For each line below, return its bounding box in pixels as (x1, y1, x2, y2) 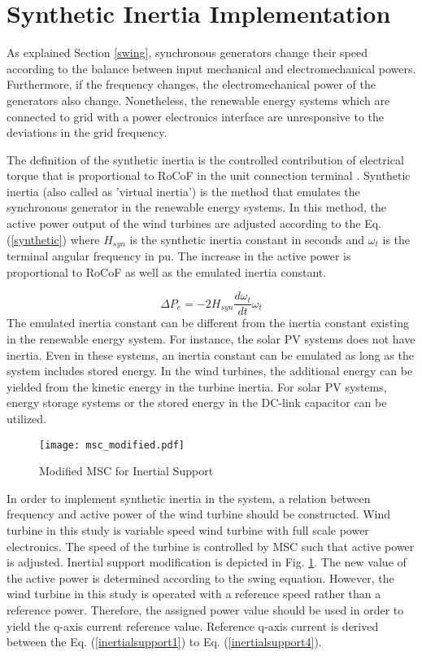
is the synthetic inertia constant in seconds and (129, 230, 365, 247)
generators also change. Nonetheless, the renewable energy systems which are (7, 91, 390, 108)
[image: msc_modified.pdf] (39, 439, 185, 451)
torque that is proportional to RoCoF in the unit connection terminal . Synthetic (7, 167, 411, 184)
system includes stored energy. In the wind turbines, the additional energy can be (7, 362, 413, 379)
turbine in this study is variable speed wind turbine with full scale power (7, 521, 369, 538)
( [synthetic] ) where (7, 230, 100, 247)
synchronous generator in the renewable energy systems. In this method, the (7, 199, 386, 216)
